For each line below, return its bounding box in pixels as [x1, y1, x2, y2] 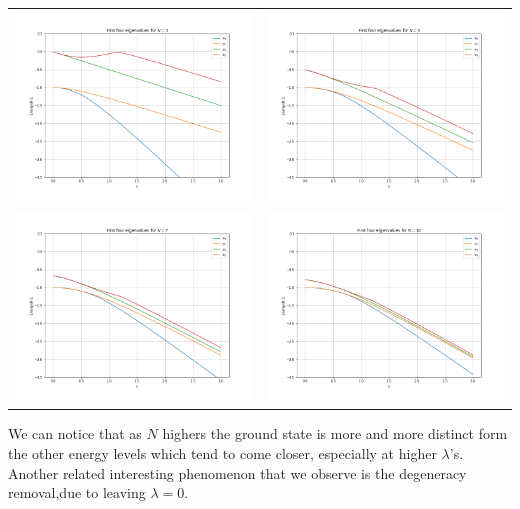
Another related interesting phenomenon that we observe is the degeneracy [8, 462, 467, 483]
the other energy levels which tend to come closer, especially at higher [8, 443, 437, 464]
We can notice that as [8, 423, 142, 444]
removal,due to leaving [8, 482, 146, 503]
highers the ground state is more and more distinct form [162, 423, 508, 444]
